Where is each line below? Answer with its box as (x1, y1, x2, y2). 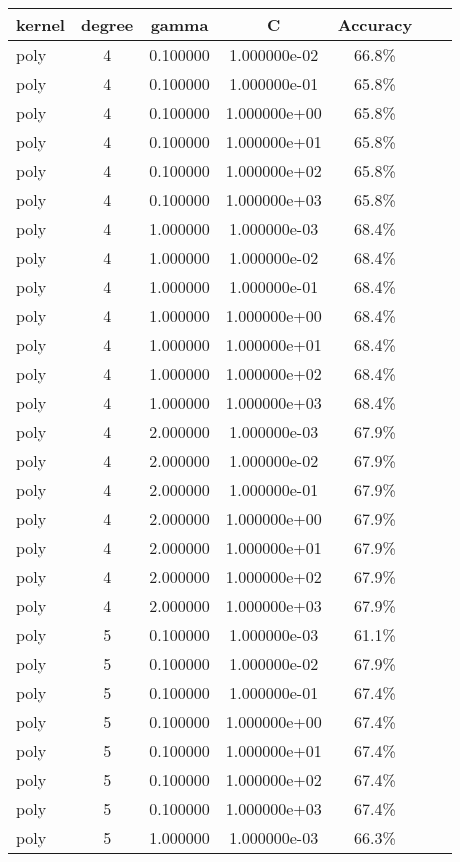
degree (80, 13, 134, 36)
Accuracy (337, 13, 413, 36)
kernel (16, 13, 65, 36)
